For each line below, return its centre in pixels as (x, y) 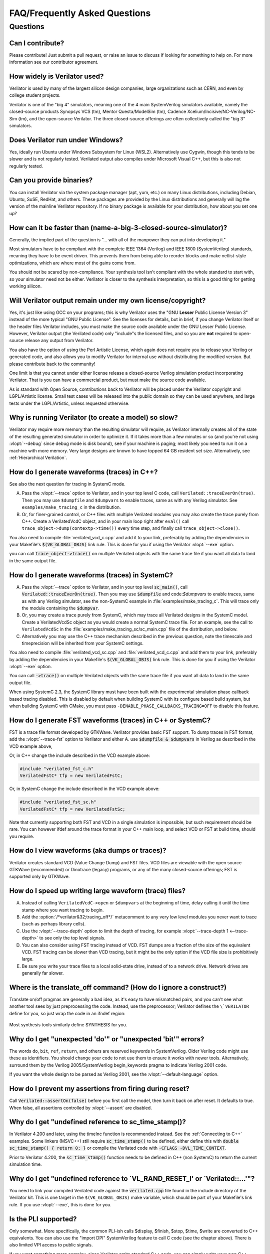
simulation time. (25, 1164)
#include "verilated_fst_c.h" (57, 769)
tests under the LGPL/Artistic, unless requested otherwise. (69, 403)
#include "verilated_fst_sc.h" (58, 802)
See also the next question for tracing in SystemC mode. (67, 484)
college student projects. (35, 95)
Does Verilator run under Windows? (66, 140)
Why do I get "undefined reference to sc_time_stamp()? (97, 1122)
